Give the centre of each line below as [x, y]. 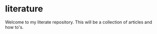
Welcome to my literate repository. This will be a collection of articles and [78, 22]
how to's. [14, 27]
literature [24, 9]
